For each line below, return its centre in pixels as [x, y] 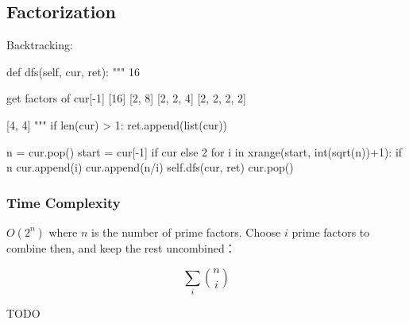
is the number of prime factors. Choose [186, 231]
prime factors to [331, 231]
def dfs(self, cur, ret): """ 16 [73, 71]
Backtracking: [40, 45]
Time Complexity [64, 202]
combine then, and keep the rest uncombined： [121, 247]
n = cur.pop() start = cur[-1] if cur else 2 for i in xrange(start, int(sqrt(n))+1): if [204, 151]
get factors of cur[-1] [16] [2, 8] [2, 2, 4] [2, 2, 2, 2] [126, 98]
